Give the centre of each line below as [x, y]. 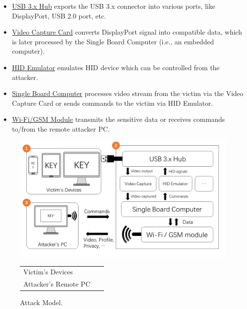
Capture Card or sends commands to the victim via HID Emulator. [112, 103]
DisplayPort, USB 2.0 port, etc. [59, 15]
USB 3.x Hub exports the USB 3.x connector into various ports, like [114, 6]
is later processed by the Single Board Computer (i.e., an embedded [113, 41]
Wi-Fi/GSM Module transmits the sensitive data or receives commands [118, 119]
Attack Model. [41, 302]
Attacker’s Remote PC [57, 284]
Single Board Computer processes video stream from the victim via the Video [128, 93]
